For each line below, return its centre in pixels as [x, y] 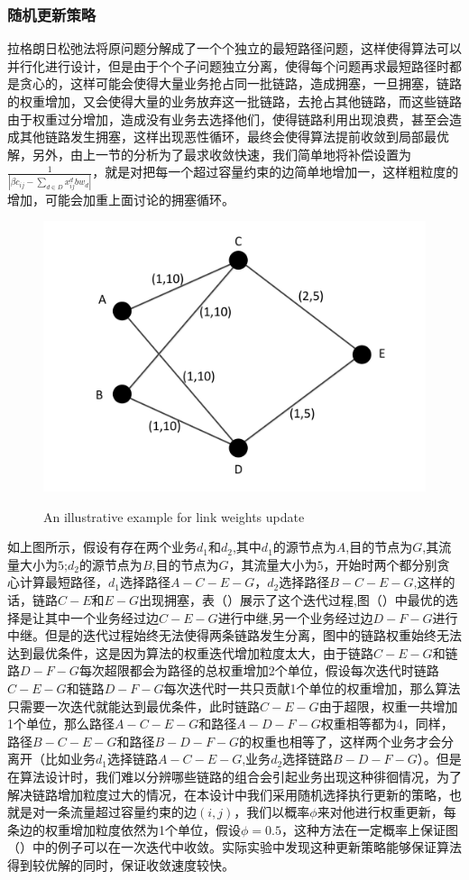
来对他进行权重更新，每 [386, 812]
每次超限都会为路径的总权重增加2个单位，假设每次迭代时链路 [259, 670]
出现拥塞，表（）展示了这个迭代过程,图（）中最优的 [292, 600]
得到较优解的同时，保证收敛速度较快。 [121, 864]
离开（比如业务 [51, 759]
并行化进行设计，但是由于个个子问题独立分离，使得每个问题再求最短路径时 [228, 65]
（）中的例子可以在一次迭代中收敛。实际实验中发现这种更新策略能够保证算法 [234, 847]
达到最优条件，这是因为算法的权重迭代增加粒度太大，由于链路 [190, 652]
